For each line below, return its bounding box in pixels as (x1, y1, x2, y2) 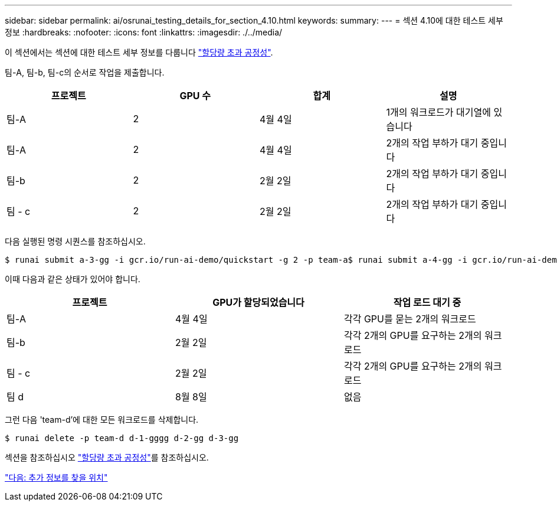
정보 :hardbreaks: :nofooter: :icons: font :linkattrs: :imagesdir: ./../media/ (5, 27, 283, 37)
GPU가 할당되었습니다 (212, 296, 304, 308)
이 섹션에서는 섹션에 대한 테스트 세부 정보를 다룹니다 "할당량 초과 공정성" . (5, 47, 273, 57)
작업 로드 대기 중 (393, 296, 461, 308)
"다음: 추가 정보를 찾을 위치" (5, 472, 108, 482)
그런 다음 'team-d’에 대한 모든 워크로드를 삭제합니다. (5, 414, 199, 425)
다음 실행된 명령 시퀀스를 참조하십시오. (5, 236, 146, 246)
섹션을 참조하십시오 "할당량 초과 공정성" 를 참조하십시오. (5, 452, 209, 462)
